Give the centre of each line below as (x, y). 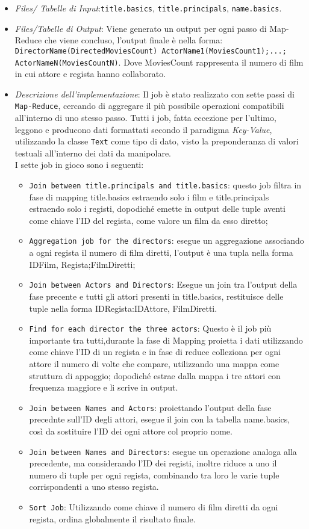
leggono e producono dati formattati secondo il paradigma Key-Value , (143, 129)
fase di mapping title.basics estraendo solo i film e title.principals (149, 196)
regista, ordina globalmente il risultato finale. (112, 518)
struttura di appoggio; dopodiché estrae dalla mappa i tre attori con (155, 375)
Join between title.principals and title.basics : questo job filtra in (165, 185)
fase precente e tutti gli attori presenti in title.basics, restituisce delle (156, 296)
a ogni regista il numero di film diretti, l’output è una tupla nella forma (161, 252)
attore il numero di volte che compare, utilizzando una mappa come (154, 363)
